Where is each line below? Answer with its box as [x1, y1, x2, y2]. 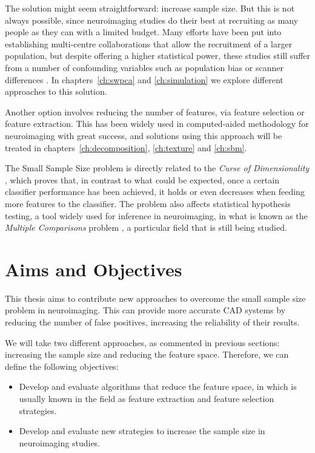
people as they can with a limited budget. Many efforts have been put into [5, 26, 282, 38]
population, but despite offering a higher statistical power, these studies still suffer [5, 49, 310, 62]
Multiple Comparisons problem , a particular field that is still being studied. [5, 221, 287, 234]
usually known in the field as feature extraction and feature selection [19, 392, 274, 404]
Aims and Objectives [5, 256, 182, 281]
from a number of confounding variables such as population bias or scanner [5, 61, 283, 73]
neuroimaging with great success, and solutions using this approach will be [5, 129, 282, 141]
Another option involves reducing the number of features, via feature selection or [5, 105, 305, 118]
